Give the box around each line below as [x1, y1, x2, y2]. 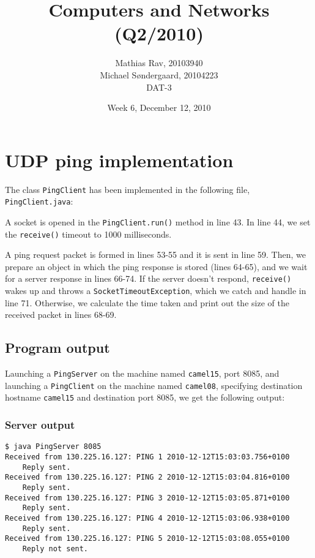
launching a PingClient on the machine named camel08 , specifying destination [5, 379, 303, 391]
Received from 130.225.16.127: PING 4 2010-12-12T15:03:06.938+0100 [5, 513, 290, 522]
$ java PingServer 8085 [5, 442, 102, 451]
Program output [5, 338, 110, 357]
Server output [5, 417, 75, 432]
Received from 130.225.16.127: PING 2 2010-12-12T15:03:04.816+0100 [5, 473, 290, 482]
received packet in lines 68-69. [5, 308, 117, 321]
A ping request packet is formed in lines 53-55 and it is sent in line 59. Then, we [5, 248, 306, 261]
